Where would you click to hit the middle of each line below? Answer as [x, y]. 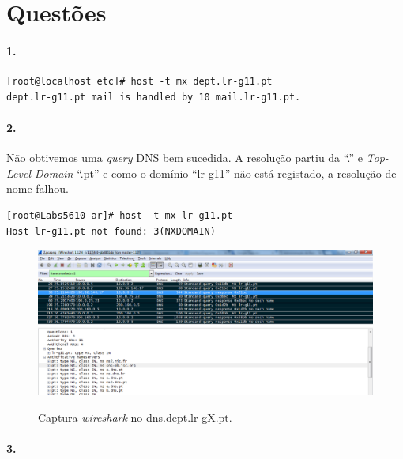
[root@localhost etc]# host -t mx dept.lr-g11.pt [139, 82]
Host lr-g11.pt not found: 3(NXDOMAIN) [111, 231]
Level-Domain [40, 173]
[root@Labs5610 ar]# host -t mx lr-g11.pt [120, 215]
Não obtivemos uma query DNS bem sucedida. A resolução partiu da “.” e [185, 158]
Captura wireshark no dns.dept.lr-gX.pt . [135, 417]
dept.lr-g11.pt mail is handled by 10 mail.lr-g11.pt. [154, 97]
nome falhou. [38, 188]
